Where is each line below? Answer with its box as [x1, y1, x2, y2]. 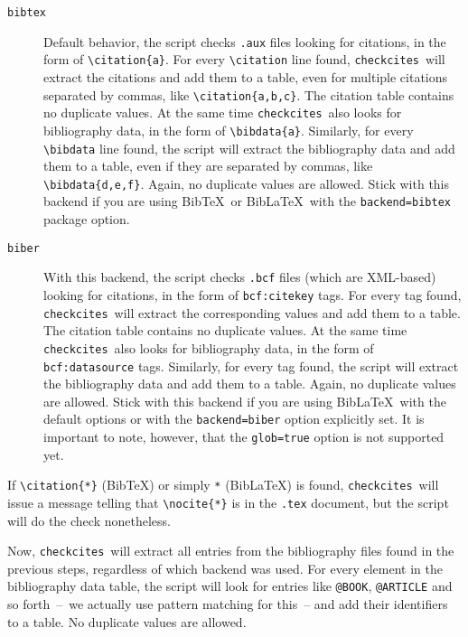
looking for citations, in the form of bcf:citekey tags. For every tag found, [43, 286, 462, 304]
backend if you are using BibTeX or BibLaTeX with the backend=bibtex [43, 192, 451, 211]
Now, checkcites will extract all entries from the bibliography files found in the [7, 541, 454, 560]
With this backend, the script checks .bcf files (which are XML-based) [43, 267, 436, 286]
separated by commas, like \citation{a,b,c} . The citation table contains [43, 85, 454, 104]
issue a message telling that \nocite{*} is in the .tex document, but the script [7, 492, 449, 511]
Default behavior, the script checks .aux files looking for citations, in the [43, 32, 446, 51]
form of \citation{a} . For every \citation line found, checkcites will [43, 50, 445, 69]
